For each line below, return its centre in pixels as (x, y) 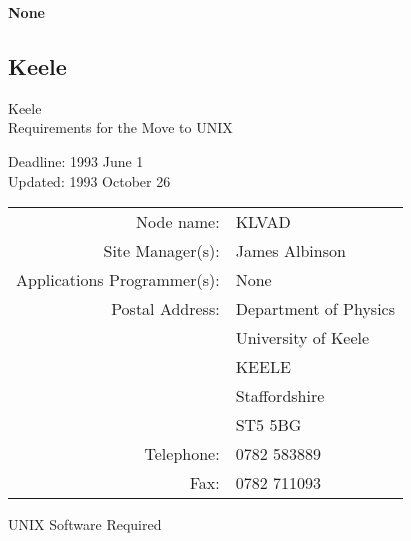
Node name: (178, 222)
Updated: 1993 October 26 (89, 180)
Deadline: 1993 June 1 (76, 160)
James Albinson (290, 251)
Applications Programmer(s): (118, 280)
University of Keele (302, 338)
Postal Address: (165, 309)
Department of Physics (315, 309)
